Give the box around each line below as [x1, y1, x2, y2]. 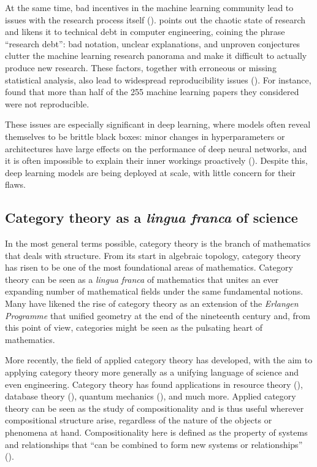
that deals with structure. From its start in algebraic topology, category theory [5, 249, 301, 261]
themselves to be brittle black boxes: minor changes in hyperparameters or [5, 129, 285, 142]
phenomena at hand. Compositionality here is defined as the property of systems [5, 426, 308, 439]
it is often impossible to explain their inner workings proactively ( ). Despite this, [5, 154, 308, 167]
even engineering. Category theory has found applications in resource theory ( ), [5, 377, 303, 390]
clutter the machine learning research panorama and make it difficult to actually [5, 49, 307, 62]
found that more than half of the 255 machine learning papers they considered [5, 85, 299, 98]
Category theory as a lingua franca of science [5, 208, 298, 227]
